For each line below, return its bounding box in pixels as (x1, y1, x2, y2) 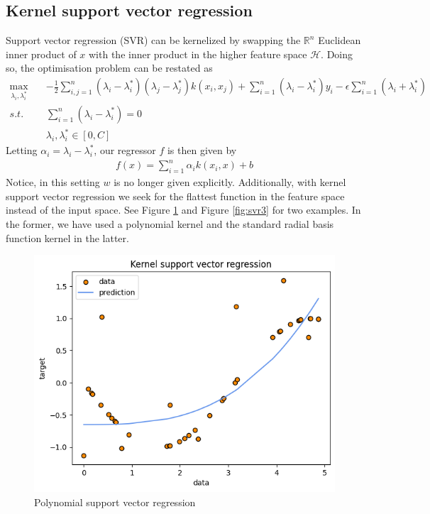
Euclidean (318, 33, 361, 48)
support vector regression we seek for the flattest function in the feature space (6, 188, 345, 203)
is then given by (167, 143, 237, 158)
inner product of (6, 46, 77, 61)
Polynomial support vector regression (34, 494, 196, 509)
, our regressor (94, 143, 156, 158)
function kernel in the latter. (6, 230, 129, 245)
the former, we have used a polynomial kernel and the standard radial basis (6, 217, 334, 231)
